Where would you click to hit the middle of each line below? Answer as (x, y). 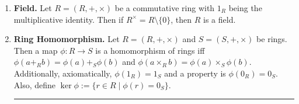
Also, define (35, 84)
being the (245, 8)
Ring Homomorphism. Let (67, 39)
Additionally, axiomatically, (63, 73)
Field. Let (33, 8)
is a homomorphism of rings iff (150, 50)
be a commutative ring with (165, 8)
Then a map (36, 50)
